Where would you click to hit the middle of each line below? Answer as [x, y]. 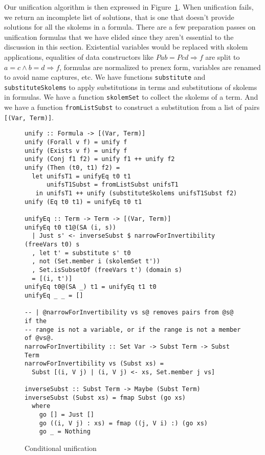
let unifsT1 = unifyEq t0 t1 [81, 176]
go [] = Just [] [67, 415]
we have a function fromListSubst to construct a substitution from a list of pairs [132, 107]
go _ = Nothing [65, 432]
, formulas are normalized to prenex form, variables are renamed [160, 67]
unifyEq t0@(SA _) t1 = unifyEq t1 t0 [91, 287]
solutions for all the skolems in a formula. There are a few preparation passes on [130, 27]
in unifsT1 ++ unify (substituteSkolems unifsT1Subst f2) [136, 194]
